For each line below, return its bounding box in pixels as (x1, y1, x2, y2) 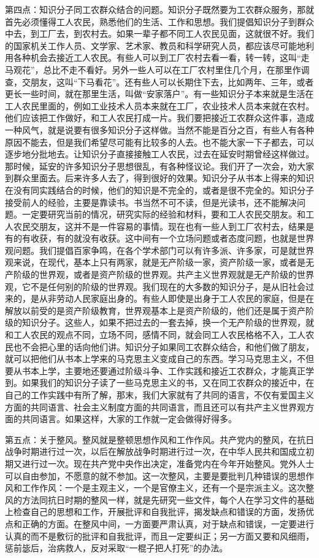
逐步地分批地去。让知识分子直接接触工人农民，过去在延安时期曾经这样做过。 (5, 147, 314, 160)
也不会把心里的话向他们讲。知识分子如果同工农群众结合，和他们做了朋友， (13, 340, 314, 353)
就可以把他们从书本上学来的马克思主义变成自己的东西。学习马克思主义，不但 (5, 352, 314, 365)
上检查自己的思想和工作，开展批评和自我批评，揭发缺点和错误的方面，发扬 (5, 505, 306, 518)
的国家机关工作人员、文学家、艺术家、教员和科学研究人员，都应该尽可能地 (5, 39, 306, 52)
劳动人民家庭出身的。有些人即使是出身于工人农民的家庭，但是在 (56, 292, 314, 305)
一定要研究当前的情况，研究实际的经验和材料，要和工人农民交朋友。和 (21, 208, 306, 221)
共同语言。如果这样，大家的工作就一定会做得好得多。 (21, 412, 237, 425)
